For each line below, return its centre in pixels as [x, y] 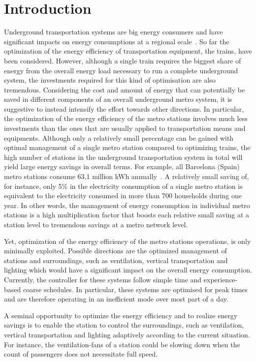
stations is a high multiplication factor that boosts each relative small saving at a [127, 215]
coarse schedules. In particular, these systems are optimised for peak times [135, 289]
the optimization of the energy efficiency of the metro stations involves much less [126, 118]
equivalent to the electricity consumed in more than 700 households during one [123, 196]
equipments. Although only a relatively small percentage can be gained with [119, 137]
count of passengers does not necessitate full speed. [81, 354]
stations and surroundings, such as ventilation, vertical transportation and [116, 260]
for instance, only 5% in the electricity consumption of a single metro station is [123, 186]
